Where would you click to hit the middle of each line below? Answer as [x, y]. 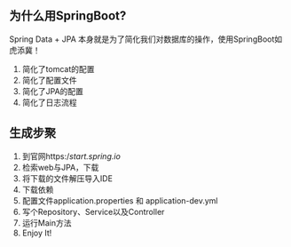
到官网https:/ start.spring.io [71, 156]
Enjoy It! [37, 233]
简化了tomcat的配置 [58, 68]
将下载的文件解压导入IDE [67, 178]
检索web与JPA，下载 [60, 167]
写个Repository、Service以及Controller [93, 211]
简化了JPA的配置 [53, 91]
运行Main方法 [47, 223]
